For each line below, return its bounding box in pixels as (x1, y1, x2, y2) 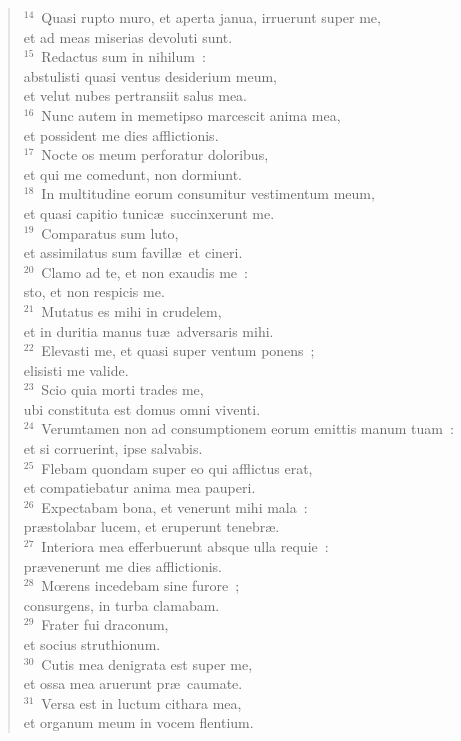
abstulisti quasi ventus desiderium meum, (23, 65, 277, 86)
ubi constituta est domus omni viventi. (23, 398, 261, 419)
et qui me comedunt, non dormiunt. (23, 163, 243, 184)
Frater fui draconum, (41, 614, 169, 635)
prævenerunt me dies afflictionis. (23, 555, 222, 576)
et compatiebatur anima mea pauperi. (23, 477, 256, 498)
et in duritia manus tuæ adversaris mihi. (23, 320, 274, 341)
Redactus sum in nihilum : (41, 46, 206, 67)
